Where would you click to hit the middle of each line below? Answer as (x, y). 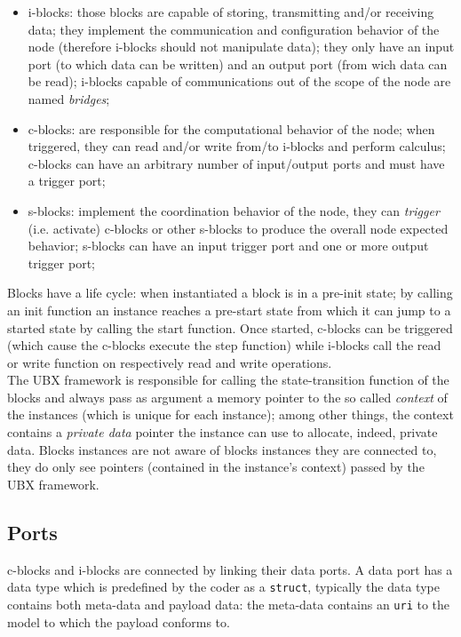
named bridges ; (69, 98)
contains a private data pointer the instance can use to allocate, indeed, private (223, 432)
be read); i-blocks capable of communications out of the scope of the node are (239, 81)
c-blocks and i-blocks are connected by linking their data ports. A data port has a (230, 569)
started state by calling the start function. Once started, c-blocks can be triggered (230, 327)
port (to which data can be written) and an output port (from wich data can (238, 64)
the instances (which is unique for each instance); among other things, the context (230, 414)
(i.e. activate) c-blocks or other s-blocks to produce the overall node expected (238, 228)
